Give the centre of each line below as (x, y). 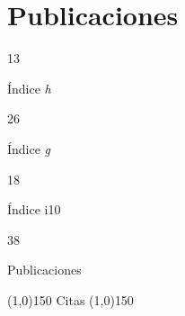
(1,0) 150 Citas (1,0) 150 (70, 299)
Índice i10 (34, 209)
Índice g (29, 148)
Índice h (29, 88)
